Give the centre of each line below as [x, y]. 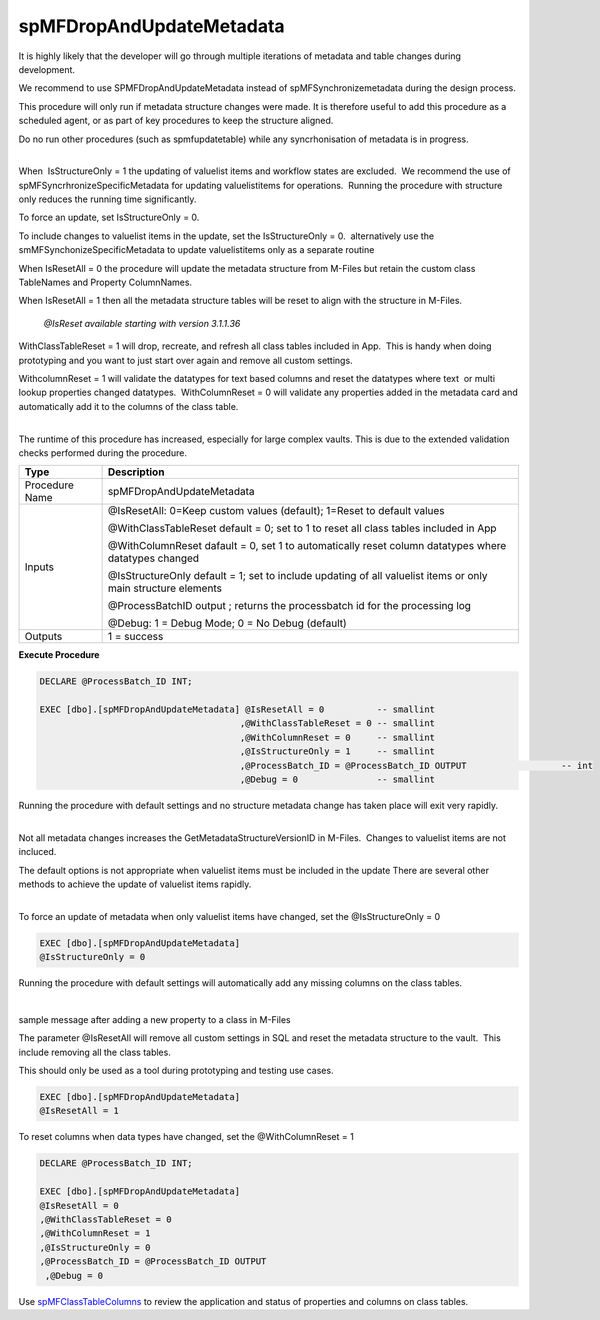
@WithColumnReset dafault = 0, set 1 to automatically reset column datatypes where [307, 546]
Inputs [39, 567]
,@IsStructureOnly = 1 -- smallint [337, 751]
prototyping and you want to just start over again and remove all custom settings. [186, 360]
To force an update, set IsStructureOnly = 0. [109, 217]
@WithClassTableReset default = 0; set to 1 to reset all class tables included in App [302, 528]
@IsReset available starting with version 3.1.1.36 [142, 323]
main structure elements [164, 588]
